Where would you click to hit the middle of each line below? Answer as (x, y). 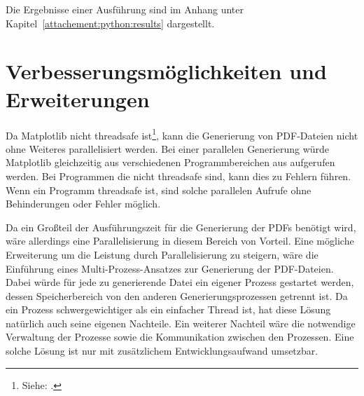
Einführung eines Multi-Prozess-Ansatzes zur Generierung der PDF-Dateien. (170, 268)
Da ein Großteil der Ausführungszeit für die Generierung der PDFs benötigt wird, (181, 227)
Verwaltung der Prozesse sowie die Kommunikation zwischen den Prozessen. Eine (180, 337)
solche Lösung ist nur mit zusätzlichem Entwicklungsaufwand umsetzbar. (162, 351)
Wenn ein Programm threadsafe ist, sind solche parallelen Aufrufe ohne (159, 190)
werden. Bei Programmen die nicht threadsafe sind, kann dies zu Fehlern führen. (178, 176)
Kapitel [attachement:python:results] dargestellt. (110, 23)
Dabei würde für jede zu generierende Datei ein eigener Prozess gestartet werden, (180, 282)
